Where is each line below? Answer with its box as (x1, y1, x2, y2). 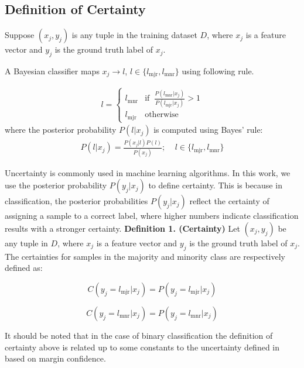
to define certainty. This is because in (148, 179, 282, 191)
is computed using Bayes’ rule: (153, 123, 263, 136)
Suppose (5, 29, 35, 41)
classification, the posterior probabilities (5, 195, 148, 207)
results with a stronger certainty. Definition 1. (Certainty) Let (5, 222, 240, 234)
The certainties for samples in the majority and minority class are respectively (5, 250, 285, 262)
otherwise (145, 111, 179, 119)
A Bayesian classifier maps (5, 65, 100, 77)
